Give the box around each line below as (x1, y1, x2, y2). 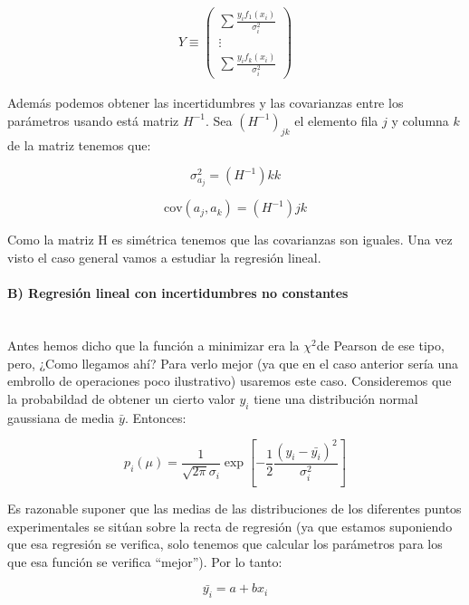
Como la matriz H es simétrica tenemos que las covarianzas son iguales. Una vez (7, 230, 453, 249)
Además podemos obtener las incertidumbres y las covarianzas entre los (7, 93, 404, 112)
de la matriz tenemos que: (7, 135, 151, 154)
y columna (391, 110, 449, 130)
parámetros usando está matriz (7, 110, 179, 130)
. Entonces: (124, 408, 187, 427)
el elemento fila (294, 110, 378, 130)
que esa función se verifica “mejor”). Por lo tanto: (7, 552, 282, 571)
